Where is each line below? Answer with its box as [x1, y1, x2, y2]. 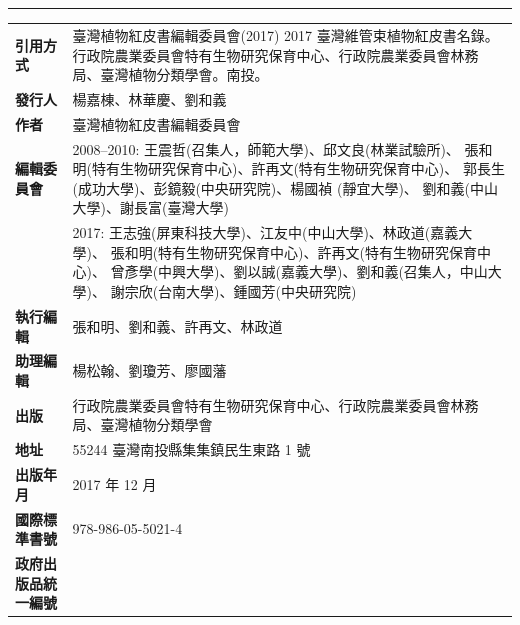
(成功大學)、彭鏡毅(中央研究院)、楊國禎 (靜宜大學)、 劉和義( [72, 177, 470, 198]
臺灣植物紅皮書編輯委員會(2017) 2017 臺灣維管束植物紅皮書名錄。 [72, 24, 499, 45]
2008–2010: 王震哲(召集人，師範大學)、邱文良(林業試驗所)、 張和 [72, 138, 493, 159]
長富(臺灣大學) [133, 197, 229, 218]
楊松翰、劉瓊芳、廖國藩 [72, 360, 227, 381]
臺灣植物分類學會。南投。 [100, 64, 269, 85]
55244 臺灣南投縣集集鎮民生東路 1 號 [72, 439, 311, 460]
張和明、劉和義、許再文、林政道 [72, 315, 283, 336]
